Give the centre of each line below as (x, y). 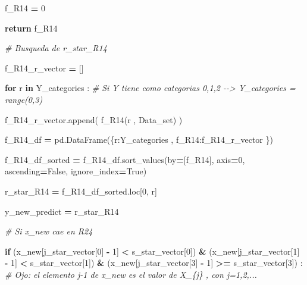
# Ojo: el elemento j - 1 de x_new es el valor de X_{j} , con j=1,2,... (131, 274)
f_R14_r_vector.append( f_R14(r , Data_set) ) (94, 119)
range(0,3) (24, 99)
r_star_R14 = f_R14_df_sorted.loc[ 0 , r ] (81, 191)
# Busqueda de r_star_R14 (56, 48)
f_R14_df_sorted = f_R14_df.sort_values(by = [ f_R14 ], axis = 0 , (125, 159)
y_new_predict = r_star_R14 (62, 211)
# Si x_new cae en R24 (49, 231)
